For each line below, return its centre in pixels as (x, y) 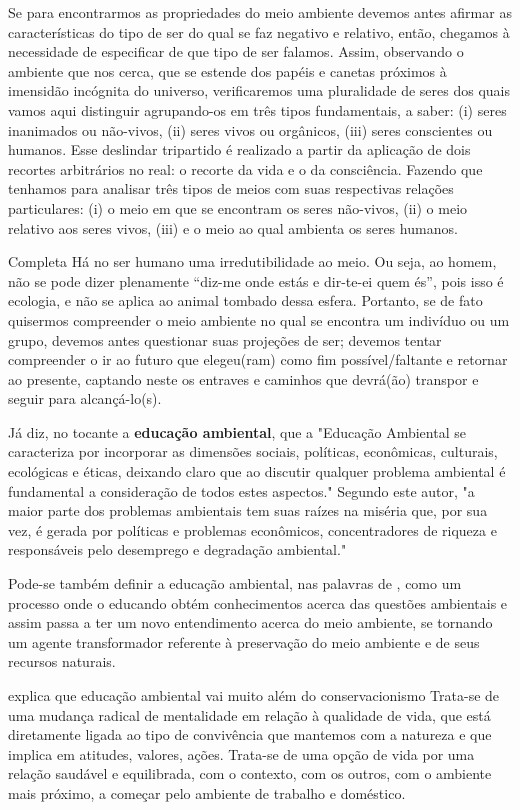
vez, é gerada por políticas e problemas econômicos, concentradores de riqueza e (252, 529)
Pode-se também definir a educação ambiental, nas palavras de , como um (235, 583)
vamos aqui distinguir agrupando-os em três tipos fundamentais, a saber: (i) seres (257, 109)
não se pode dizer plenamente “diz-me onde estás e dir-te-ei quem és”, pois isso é (256, 280)
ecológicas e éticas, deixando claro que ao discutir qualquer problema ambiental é (257, 471)
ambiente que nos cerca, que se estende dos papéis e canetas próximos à (227, 70)
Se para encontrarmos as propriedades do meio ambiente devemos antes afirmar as (260, 12)
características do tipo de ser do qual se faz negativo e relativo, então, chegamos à (259, 31)
